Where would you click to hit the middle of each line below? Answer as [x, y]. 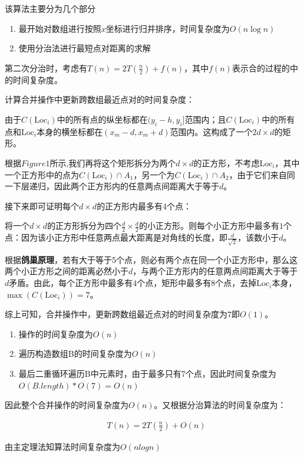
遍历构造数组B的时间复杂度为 [75, 354]
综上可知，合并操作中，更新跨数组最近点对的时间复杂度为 [116, 314]
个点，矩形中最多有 [174, 283]
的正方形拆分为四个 [85, 226]
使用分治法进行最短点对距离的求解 [85, 48]
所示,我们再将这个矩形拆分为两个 [113, 162]
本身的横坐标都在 [70, 131]
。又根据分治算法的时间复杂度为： [220, 405]
